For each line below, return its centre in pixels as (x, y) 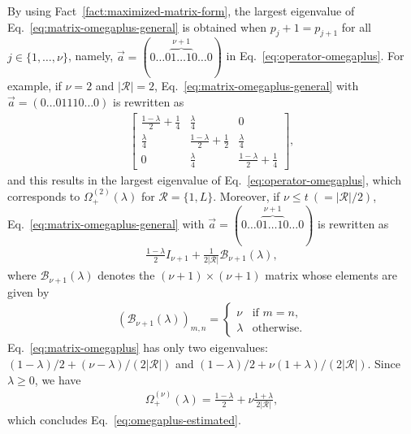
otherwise (276, 328)
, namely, (91, 56)
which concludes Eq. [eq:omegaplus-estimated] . (124, 420)
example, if (35, 86)
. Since (384, 363)
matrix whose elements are (331, 275)
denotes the (126, 275)
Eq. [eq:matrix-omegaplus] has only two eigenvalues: (138, 347)
